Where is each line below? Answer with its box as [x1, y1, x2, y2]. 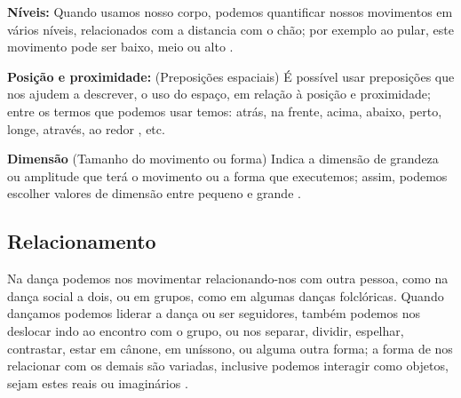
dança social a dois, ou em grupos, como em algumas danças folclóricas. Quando [7, 286, 444, 305]
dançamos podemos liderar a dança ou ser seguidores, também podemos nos [7, 304, 420, 322]
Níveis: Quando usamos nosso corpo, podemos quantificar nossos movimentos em [7, 3, 453, 20]
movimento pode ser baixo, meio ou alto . [7, 37, 234, 56]
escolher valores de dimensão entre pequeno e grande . [7, 184, 301, 203]
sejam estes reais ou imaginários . [7, 373, 188, 392]
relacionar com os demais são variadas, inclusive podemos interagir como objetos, [7, 356, 449, 375]
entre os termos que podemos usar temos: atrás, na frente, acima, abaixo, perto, [7, 101, 442, 120]
